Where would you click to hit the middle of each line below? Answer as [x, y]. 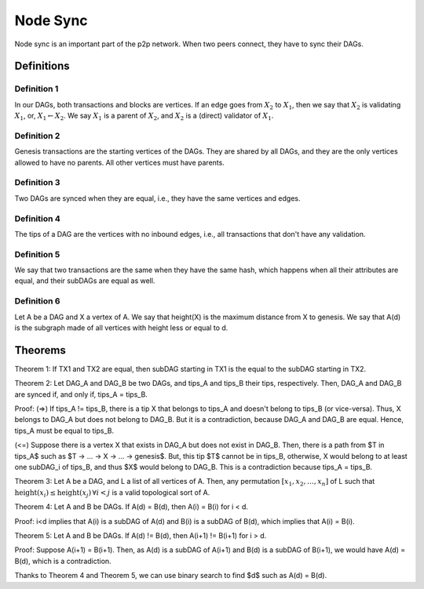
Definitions [42, 66]
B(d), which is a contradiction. [63, 561]
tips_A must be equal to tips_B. [64, 431]
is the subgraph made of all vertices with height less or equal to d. [121, 327]
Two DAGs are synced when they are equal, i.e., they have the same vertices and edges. [157, 198]
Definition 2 [37, 136]
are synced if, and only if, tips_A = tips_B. [81, 394]
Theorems [40, 350]
